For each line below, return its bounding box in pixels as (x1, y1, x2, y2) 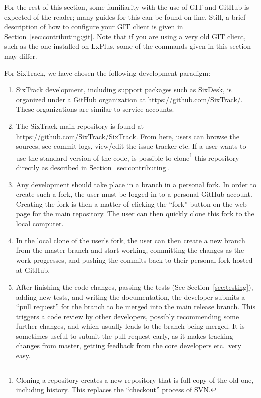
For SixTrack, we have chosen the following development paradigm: (4, 67, 211, 78)
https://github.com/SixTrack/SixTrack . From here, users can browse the (16, 130, 240, 141)
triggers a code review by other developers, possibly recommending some (16, 311, 239, 321)
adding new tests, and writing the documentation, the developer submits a (16, 291, 245, 302)
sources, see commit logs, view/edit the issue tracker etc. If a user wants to (16, 141, 246, 151)
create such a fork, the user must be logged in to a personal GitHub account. (16, 189, 252, 199)
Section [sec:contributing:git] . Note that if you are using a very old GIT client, (4, 31, 246, 41)
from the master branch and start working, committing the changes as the (16, 245, 244, 255)
